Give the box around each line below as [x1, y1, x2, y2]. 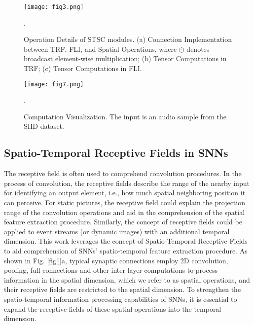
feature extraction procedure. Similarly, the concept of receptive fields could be [4, 217, 242, 227]
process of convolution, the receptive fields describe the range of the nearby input [4, 178, 250, 188]
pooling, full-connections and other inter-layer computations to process [4, 265, 218, 275]
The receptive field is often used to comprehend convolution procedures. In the [4, 168, 242, 179]
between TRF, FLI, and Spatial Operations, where [24, 43, 177, 54]
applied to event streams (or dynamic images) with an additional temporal [4, 226, 230, 236]
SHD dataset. [24, 121, 64, 131]
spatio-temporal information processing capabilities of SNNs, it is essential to [4, 293, 237, 304]
